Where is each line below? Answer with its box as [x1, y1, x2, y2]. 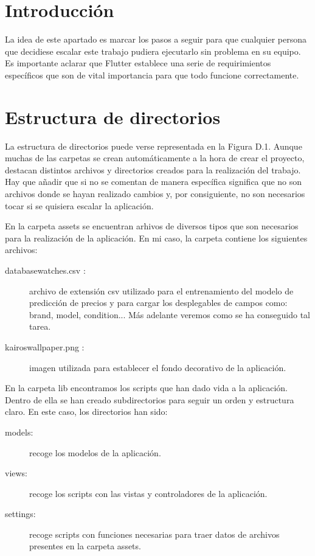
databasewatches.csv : [5, 263, 86, 276]
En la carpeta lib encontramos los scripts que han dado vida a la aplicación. [5, 381, 288, 394]
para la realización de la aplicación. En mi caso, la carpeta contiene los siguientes [5, 231, 308, 244]
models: [5, 425, 33, 438]
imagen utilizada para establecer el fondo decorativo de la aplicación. [29, 361, 286, 374]
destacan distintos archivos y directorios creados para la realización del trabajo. [5, 163, 301, 176]
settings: [5, 507, 36, 520]
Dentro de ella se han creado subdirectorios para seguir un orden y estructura [5, 393, 294, 406]
